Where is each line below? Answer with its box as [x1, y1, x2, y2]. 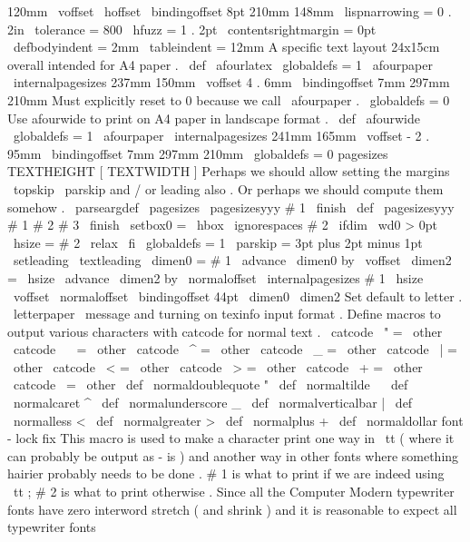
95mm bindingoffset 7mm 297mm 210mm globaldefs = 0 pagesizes [7, 143, 388, 163]
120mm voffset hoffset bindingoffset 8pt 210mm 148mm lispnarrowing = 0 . [7, 2, 452, 20]
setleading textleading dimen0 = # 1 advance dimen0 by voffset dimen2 [13, 251, 452, 270]
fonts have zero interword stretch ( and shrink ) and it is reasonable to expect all [7, 499, 457, 518]
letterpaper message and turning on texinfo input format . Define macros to [13, 304, 441, 323]
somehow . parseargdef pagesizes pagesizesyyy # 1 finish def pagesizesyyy [7, 197, 455, 216]
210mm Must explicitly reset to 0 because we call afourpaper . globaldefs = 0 [7, 90, 450, 109]
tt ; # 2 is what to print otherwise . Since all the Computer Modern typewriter [13, 482, 455, 501]
